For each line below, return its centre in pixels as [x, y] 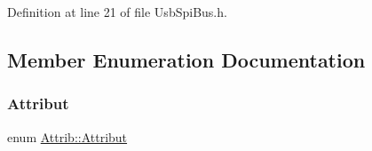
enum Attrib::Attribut [67, 136]
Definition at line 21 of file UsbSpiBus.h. [117, 12]
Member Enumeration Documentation [186, 59]
